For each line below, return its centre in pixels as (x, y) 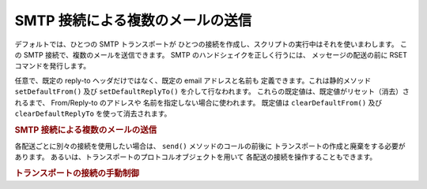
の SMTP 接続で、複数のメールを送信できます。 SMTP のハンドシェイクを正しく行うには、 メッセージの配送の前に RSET (211, 54)
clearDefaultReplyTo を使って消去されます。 (93, 113)
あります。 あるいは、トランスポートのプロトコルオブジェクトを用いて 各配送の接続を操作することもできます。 (196, 157)
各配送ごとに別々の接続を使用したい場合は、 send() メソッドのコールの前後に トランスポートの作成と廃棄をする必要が (210, 146)
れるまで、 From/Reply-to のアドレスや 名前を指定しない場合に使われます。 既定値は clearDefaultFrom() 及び (198, 102)
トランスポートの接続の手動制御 (77, 173)
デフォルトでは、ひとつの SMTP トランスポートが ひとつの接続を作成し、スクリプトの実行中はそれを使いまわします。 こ (211, 44)
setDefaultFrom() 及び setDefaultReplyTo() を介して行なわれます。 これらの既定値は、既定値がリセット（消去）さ (212, 91)
